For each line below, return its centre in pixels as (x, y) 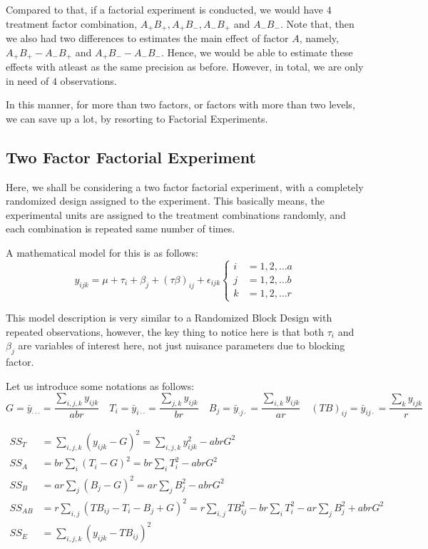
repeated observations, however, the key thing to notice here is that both (165, 331)
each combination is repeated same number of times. (121, 229)
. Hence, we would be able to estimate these (257, 52)
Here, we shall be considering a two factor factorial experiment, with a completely (185, 186)
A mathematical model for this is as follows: (102, 253)
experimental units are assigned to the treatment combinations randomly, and (176, 214)
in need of (27, 80)
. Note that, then (317, 23)
